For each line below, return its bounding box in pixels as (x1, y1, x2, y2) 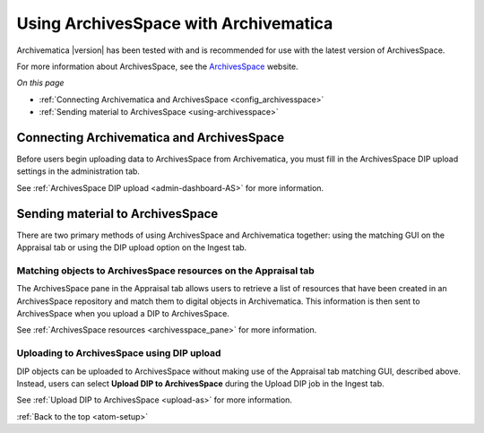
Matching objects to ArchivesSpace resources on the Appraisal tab (16, 264, 315, 277)
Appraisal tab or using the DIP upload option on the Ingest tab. (16, 242, 247, 253)
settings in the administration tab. (16, 166, 141, 177)
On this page (16, 77, 65, 89)
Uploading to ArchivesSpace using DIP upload (16, 347, 221, 359)
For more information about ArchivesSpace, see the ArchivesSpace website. (16, 61, 299, 72)
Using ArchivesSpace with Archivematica (16, 13, 333, 33)
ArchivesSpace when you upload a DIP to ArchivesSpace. (16, 308, 230, 319)
